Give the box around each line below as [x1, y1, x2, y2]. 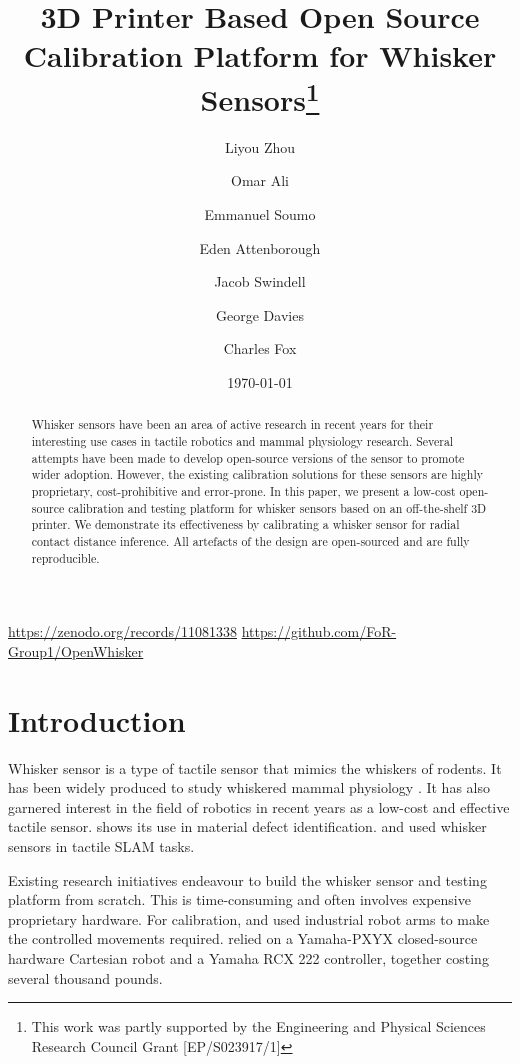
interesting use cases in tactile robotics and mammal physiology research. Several [31, 433, 454, 450]
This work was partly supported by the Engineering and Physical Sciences [31, 1016, 486, 1037]
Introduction [8, 699, 186, 740]
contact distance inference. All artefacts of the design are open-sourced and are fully [31, 532, 470, 549]
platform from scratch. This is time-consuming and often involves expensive [8, 889, 471, 910]
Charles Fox [223, 338, 297, 359]
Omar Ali [231, 170, 289, 191]
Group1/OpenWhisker [8, 640, 144, 661]
